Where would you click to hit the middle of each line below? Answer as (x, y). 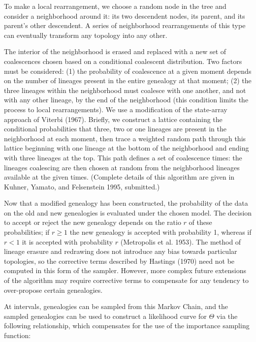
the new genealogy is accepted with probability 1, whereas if (160, 232)
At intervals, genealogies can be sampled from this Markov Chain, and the (116, 306)
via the (227, 316)
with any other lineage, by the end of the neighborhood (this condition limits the (126, 100)
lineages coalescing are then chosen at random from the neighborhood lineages (122, 167)
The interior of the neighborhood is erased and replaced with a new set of (115, 51)
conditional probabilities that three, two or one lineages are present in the (115, 129)
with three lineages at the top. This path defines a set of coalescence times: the (123, 157)
